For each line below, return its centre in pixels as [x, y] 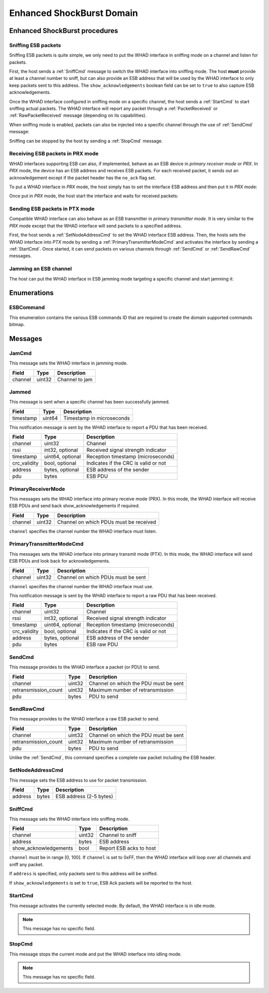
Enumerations [32, 293]
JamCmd [20, 353]
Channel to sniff [118, 835]
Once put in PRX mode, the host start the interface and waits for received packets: [94, 196]
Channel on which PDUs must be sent [102, 577]
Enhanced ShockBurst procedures [64, 31]
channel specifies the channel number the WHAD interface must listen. [83, 531]
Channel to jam [75, 379]
